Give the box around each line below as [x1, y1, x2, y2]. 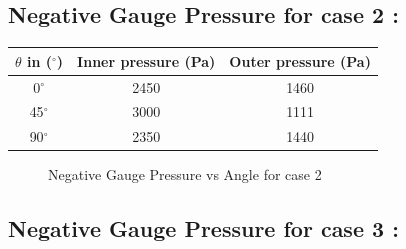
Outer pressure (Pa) [229, 50, 371, 71]
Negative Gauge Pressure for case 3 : [8, 213, 399, 244]
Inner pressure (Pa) [77, 50, 216, 71]
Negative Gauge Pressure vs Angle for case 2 [48, 164, 322, 185]
